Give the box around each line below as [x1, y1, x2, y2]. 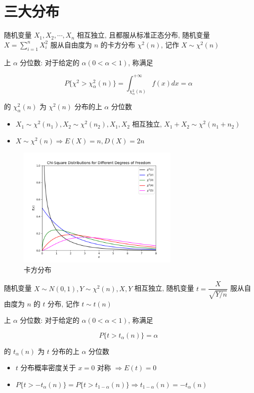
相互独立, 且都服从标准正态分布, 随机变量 [77, 30, 210, 40]
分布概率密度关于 [20, 362, 76, 373]
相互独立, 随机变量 [134, 283, 194, 293]
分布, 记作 [47, 298, 80, 308]
